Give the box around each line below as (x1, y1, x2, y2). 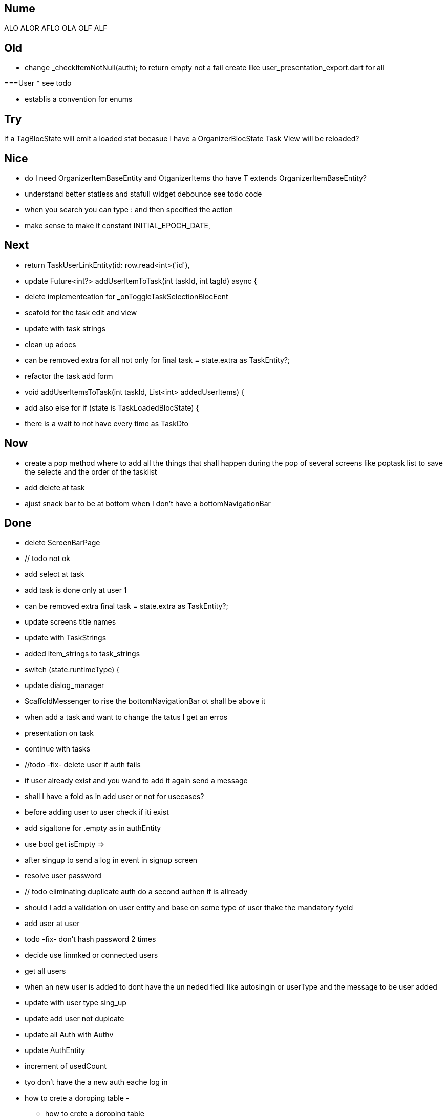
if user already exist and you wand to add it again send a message (25, 776, 248, 785)
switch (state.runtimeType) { (25, 665, 120, 674)
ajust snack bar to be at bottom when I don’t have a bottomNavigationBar (25, 499, 271, 508)
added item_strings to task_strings (25, 649, 140, 658)
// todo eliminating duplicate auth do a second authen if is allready (25, 887, 248, 896)
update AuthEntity (25, 1046, 86, 1055)
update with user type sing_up (25, 998, 126, 1007)
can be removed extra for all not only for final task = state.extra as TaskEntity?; (25, 355, 290, 364)
